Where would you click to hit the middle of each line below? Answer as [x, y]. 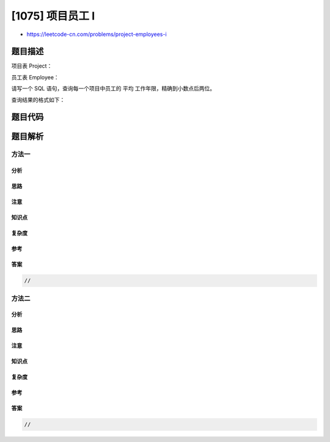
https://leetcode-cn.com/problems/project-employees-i [97, 34]
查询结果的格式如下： [38, 100]
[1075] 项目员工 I [53, 16]
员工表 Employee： [35, 77]
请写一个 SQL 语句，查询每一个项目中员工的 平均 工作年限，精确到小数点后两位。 [113, 89]
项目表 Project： [32, 66]
